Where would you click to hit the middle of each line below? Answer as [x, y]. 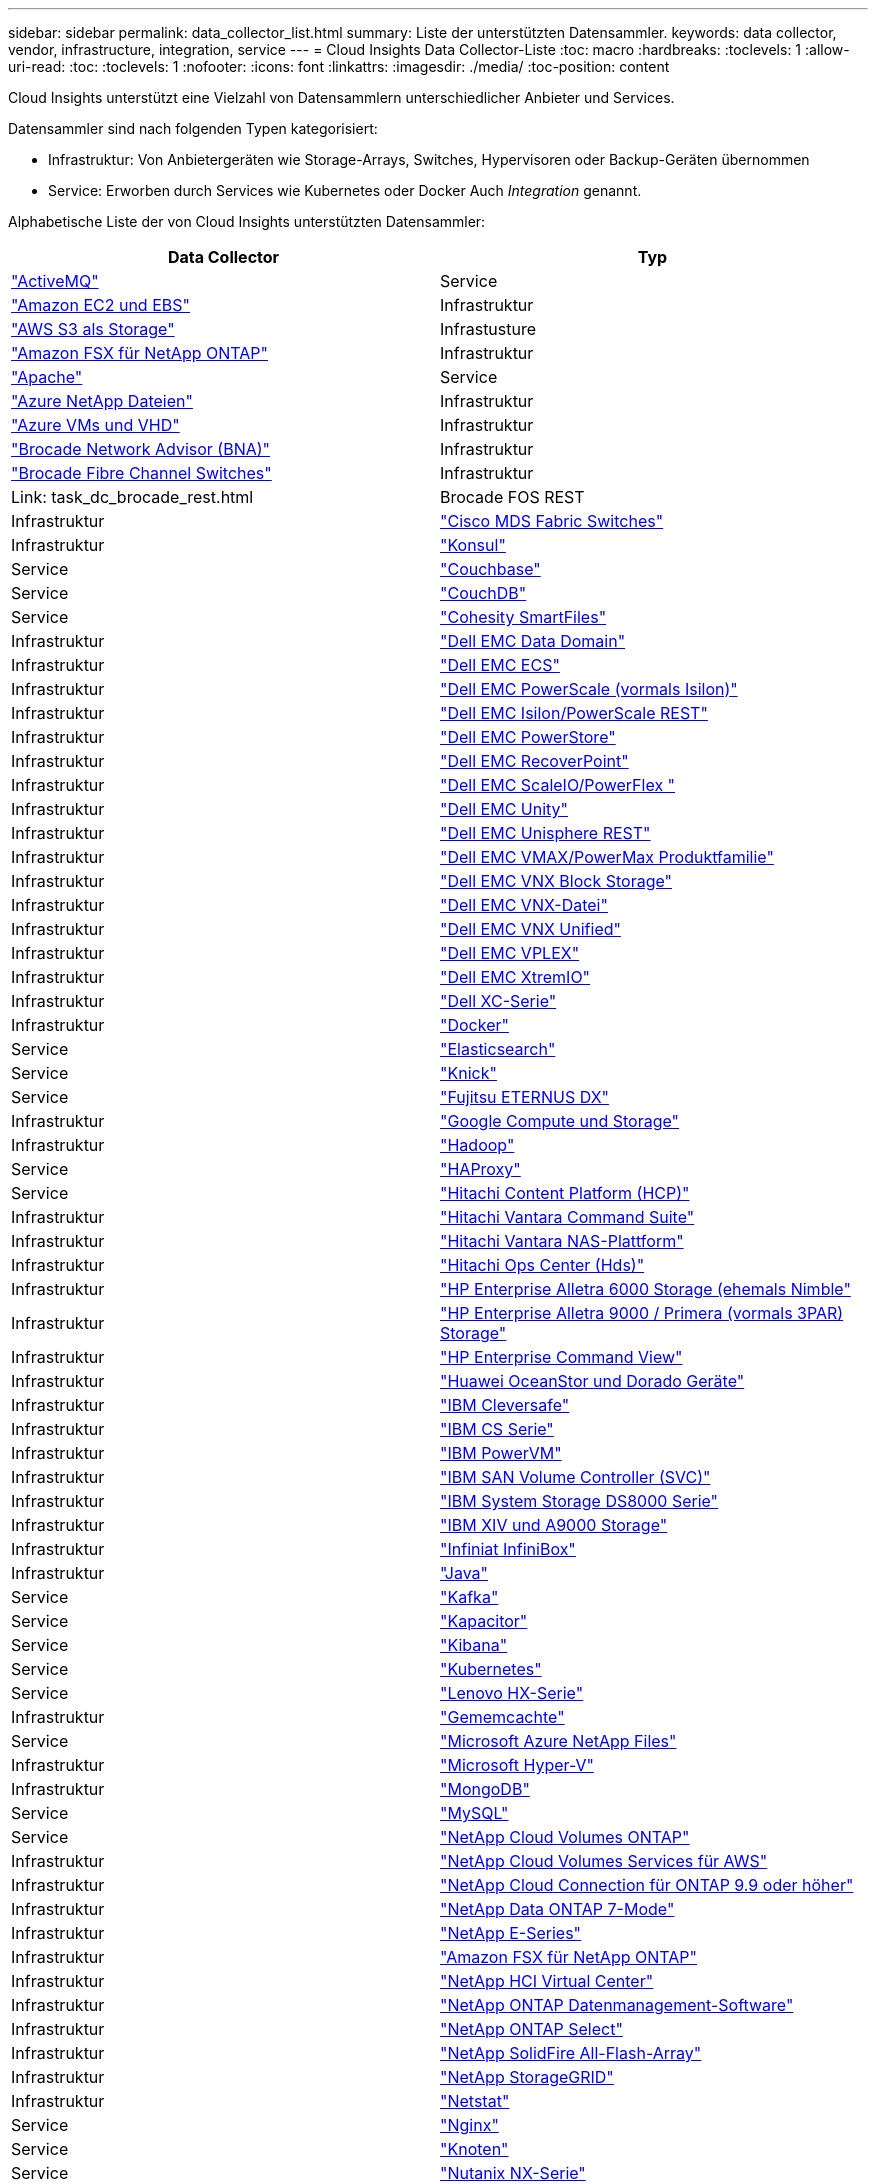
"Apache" [47, 377]
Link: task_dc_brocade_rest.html [132, 497]
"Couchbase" [490, 569]
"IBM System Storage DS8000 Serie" [579, 1501]
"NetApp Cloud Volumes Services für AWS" [604, 1861]
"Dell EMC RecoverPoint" [534, 761]
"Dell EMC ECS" [500, 665]
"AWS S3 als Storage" [93, 329]
